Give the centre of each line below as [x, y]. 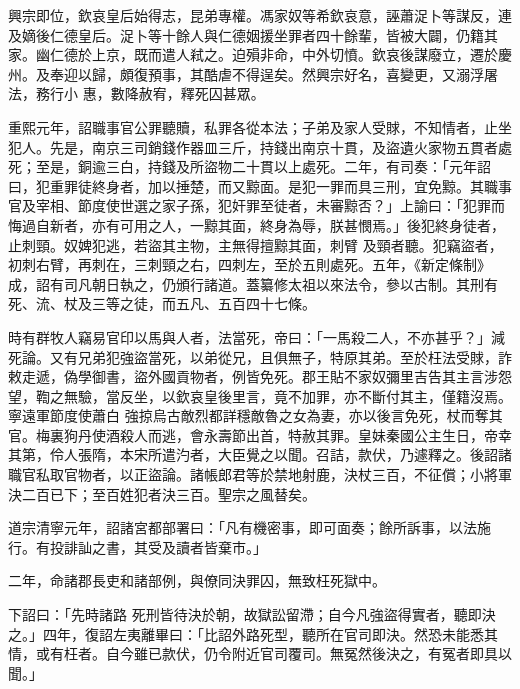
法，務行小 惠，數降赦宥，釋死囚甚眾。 [136, 93]
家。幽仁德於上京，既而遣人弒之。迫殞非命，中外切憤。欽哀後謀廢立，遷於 [253, 54]
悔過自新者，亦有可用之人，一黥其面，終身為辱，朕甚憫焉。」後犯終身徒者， [256, 224]
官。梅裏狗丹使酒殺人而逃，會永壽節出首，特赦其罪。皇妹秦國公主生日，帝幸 [260, 434]
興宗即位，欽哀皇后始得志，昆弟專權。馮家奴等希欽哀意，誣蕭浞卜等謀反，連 [260, 15]
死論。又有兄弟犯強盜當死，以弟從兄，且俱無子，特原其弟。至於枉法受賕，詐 [260, 356]
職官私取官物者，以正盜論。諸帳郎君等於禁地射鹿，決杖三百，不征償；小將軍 [260, 474]
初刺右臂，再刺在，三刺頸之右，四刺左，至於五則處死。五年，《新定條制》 [249, 264]
